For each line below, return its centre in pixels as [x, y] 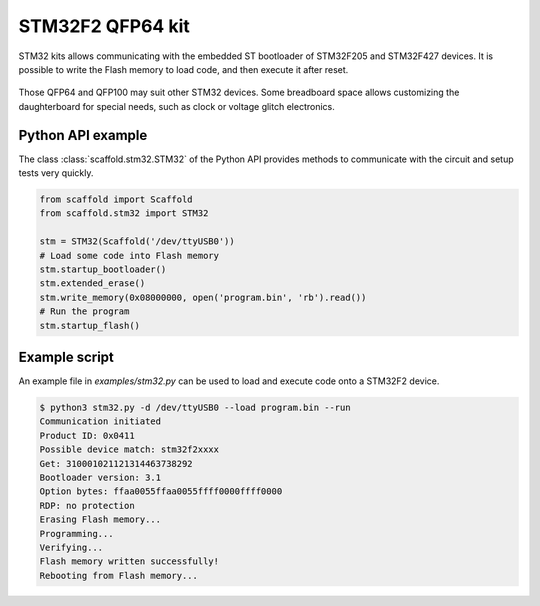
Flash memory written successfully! [129, 561]
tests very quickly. [56, 173]
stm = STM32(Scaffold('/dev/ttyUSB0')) [137, 241]
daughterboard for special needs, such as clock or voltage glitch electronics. [176, 106]
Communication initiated [100, 421]
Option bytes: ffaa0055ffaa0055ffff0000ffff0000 [161, 491]
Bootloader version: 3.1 [100, 477]
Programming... [76, 533]
